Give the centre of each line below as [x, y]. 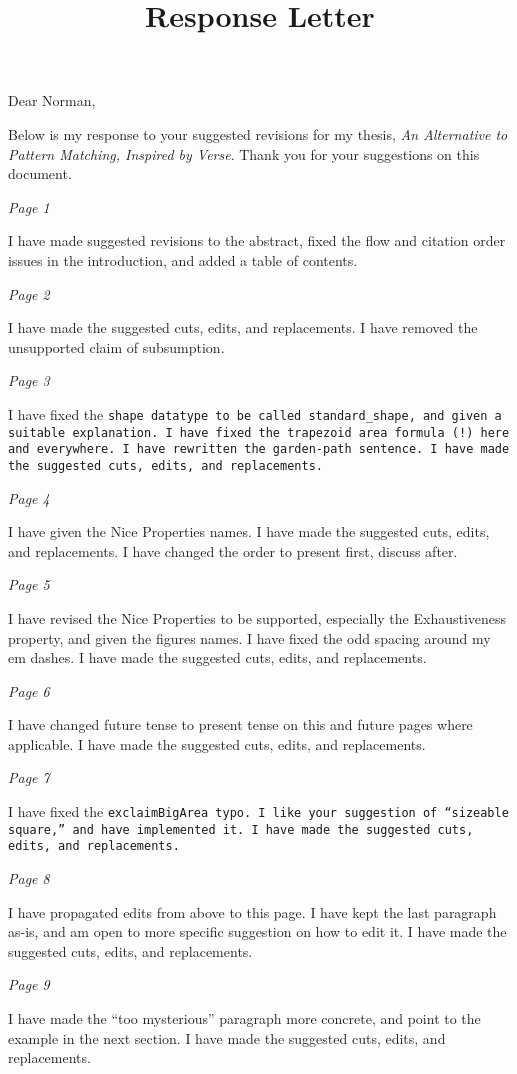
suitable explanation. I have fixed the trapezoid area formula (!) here [259, 432]
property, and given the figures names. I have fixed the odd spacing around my [249, 637]
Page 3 [29, 380]
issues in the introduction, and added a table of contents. [183, 259]
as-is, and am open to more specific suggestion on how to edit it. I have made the [257, 931]
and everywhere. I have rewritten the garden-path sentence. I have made [259, 449]
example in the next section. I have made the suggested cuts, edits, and [227, 1037]
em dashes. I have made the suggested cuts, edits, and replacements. [217, 657]
